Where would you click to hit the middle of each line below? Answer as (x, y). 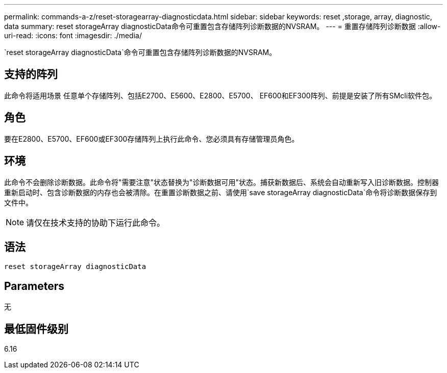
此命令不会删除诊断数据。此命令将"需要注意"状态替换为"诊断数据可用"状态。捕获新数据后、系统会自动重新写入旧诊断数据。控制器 (222, 182)
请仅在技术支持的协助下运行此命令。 (96, 222)
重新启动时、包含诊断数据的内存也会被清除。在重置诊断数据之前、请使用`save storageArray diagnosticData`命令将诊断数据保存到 (221, 192)
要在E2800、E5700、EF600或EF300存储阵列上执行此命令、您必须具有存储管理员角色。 (152, 139)
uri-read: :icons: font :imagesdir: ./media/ (73, 35)
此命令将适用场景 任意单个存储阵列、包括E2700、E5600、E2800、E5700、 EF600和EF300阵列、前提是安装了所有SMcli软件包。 (220, 95)
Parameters (34, 286)
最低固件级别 (36, 329)
